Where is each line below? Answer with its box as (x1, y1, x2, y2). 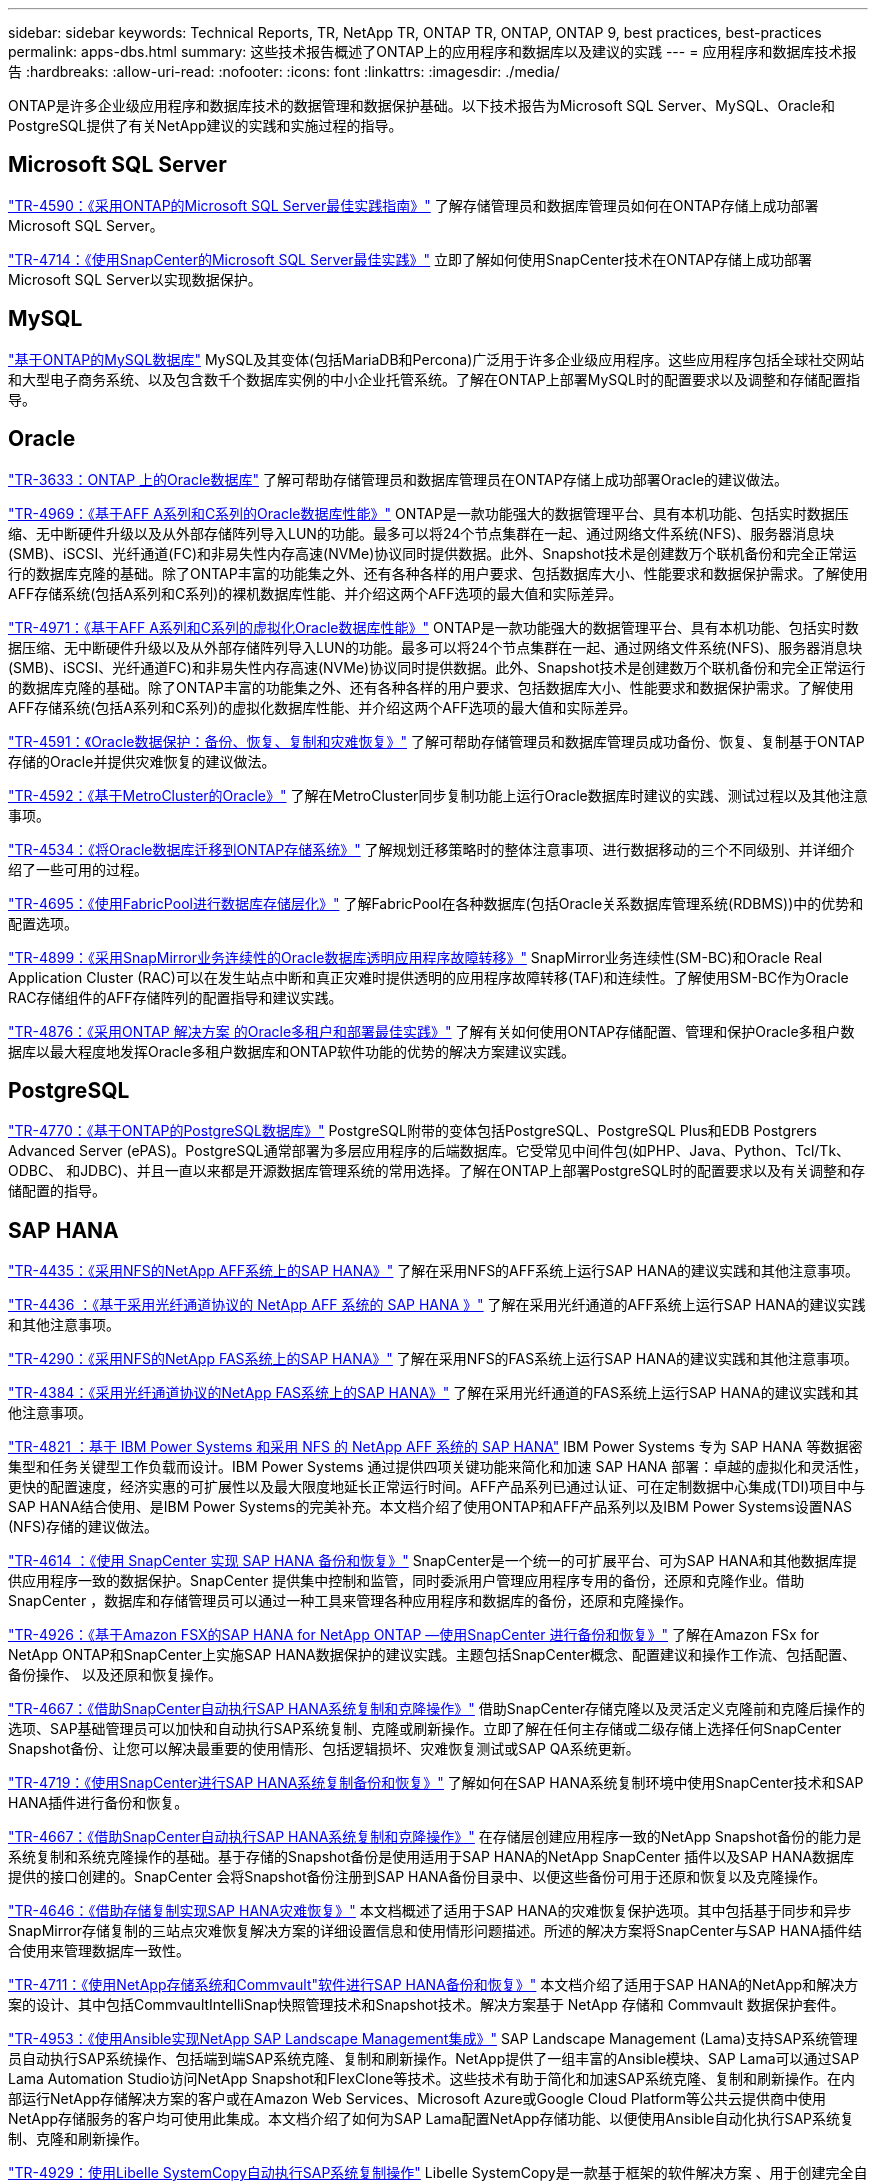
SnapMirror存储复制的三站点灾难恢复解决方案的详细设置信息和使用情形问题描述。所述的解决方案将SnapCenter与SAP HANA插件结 (8, 1922, 862, 1940)
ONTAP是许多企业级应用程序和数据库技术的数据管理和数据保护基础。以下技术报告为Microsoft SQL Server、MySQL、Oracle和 (8, 97, 835, 114)
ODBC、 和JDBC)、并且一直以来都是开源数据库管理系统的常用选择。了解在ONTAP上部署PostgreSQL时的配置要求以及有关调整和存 (8, 1162, 865, 1180)
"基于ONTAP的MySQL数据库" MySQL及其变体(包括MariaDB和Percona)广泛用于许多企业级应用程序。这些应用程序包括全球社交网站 (8, 350, 865, 368)
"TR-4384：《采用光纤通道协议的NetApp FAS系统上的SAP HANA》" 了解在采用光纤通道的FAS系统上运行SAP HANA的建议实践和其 (8, 1384, 859, 1402)
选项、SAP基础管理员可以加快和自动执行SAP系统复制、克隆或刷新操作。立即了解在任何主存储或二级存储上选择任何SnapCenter (8, 1720, 842, 1738)
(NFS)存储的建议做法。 (8, 1518, 159, 1536)
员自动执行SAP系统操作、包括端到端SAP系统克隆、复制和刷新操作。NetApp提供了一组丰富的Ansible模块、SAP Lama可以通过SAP (8, 2050, 860, 2068)
